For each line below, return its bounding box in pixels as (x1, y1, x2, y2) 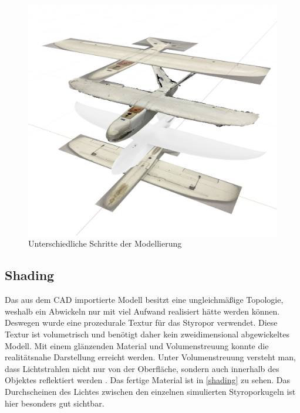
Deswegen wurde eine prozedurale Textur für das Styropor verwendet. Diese (5, 316, 278, 329)
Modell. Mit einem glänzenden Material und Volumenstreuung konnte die (5, 339, 269, 351)
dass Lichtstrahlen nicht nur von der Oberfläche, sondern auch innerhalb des (5, 362, 279, 374)
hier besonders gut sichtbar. (5, 397, 105, 409)
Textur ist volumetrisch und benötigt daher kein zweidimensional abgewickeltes (5, 327, 289, 340)
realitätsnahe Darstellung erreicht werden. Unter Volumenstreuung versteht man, (5, 351, 296, 363)
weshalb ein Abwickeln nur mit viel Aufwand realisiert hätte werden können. (5, 305, 280, 317)
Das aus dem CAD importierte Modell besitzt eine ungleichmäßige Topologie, (5, 293, 284, 306)
